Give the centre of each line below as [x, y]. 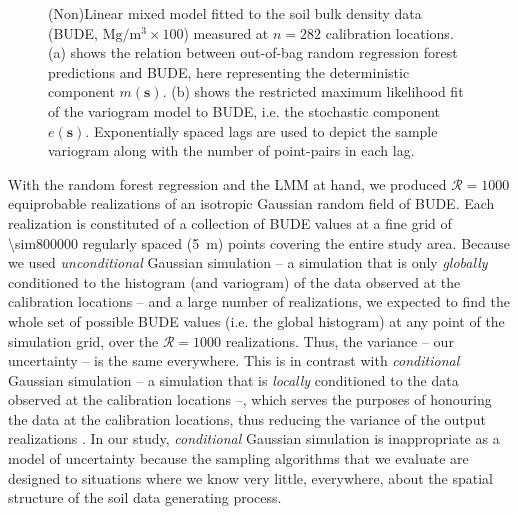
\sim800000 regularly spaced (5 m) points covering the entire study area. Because [259, 242]
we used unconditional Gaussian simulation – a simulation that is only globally [248, 262]
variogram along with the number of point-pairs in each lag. [231, 150]
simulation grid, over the [83, 340]
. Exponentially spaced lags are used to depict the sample [261, 130]
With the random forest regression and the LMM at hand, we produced [227, 183]
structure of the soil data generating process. [145, 497]
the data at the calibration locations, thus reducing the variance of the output [247, 418]
